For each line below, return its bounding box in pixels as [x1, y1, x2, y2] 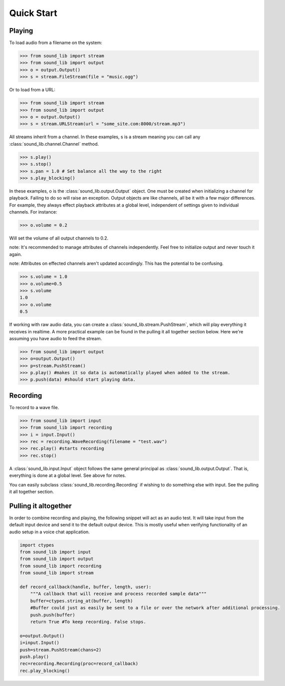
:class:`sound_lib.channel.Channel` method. [9, 141, 99, 147]
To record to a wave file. [9, 404, 59, 410]
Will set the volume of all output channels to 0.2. [9, 235, 109, 241]
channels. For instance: [9, 209, 57, 215]
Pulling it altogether [9, 501, 72, 510]
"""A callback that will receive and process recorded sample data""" [30, 591, 207, 597]
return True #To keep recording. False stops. [30, 619, 147, 625]
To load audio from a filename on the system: [9, 40, 102, 46]
